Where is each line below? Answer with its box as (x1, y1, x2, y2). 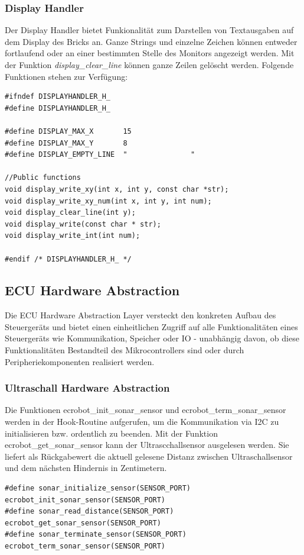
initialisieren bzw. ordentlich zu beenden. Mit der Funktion (5, 427, 218, 439)
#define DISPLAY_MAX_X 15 (5, 127, 132, 135)
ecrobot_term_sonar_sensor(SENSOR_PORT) (5, 542, 166, 551)
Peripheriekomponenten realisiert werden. (5, 355, 155, 367)
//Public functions (5, 173, 81, 182)
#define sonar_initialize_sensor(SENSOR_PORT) (5, 484, 191, 493)
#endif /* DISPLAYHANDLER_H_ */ (5, 254, 132, 263)
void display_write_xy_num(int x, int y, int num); (5, 196, 212, 205)
